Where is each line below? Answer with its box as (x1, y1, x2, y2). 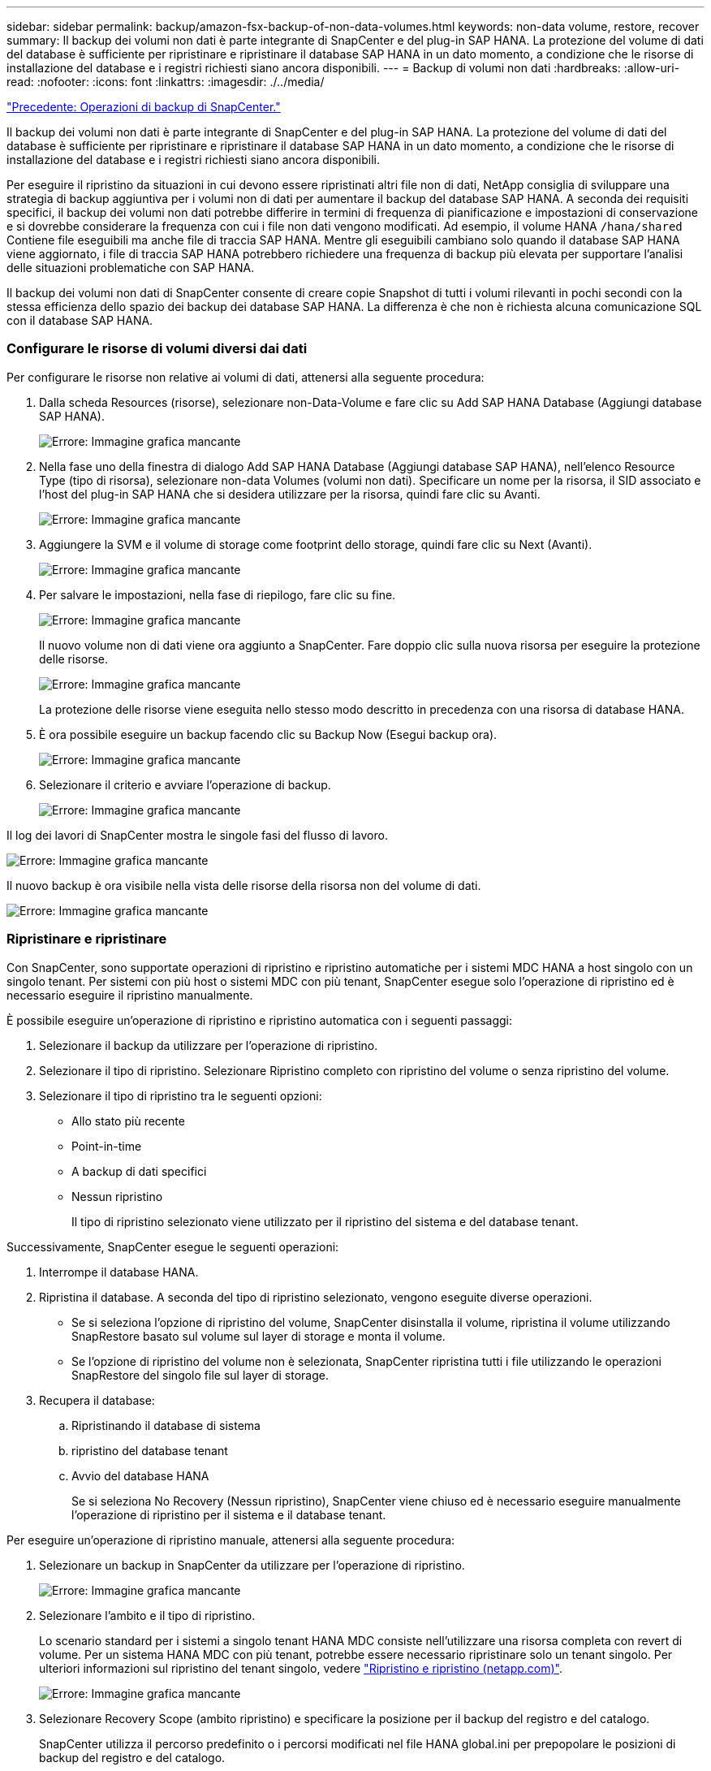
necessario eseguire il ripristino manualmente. (6, 987, 253, 1002)
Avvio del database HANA (71, 1468, 209, 1483)
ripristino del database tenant (71, 1443, 228, 1458)
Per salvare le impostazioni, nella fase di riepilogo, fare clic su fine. (39, 587, 396, 602)
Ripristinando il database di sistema (71, 1418, 261, 1432)
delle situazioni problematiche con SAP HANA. (6, 261, 255, 274)
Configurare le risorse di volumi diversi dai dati (6, 340, 308, 357)
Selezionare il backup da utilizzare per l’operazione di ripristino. (39, 1038, 378, 1052)
